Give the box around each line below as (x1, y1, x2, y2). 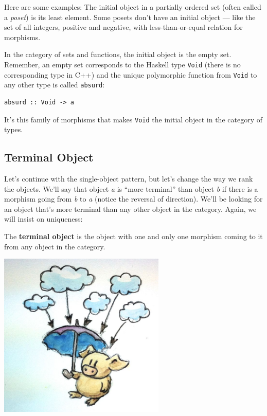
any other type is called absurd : (4, 79, 105, 90)
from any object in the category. (4, 241, 105, 251)
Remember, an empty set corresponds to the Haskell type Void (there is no (4, 59, 241, 69)
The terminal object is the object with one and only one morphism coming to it (4, 230, 263, 241)
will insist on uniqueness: (4, 213, 83, 224)
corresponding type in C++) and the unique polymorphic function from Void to (4, 69, 257, 80)
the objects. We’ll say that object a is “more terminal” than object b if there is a (4, 183, 258, 194)
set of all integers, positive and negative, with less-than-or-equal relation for (4, 22, 243, 32)
